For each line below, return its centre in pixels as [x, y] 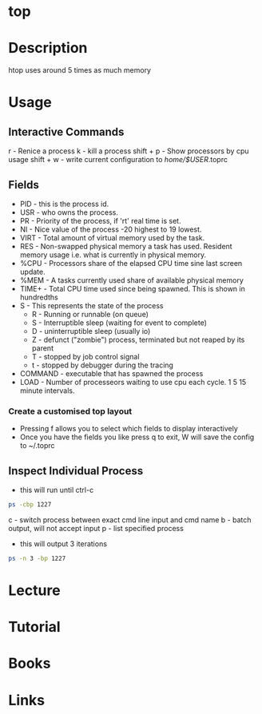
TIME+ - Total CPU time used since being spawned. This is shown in [132, 288]
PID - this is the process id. [64, 204]
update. [32, 272]
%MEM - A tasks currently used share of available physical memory [131, 280]
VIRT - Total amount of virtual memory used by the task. [112, 237]
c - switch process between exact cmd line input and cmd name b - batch [130, 520]
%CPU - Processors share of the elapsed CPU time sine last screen [131, 263]
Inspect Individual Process [76, 471]
